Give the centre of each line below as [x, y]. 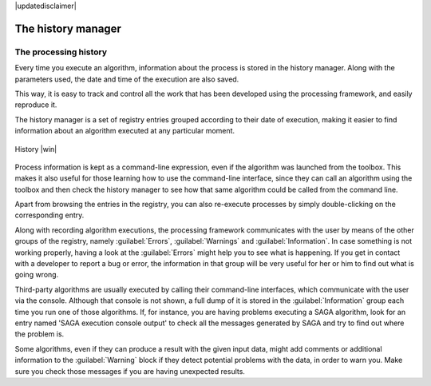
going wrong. [37, 275]
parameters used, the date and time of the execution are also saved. [127, 79]
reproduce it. [36, 105]
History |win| [36, 149]
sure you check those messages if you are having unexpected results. [130, 371]
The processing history [61, 52]
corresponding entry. [49, 215]
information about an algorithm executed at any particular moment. [125, 131]
